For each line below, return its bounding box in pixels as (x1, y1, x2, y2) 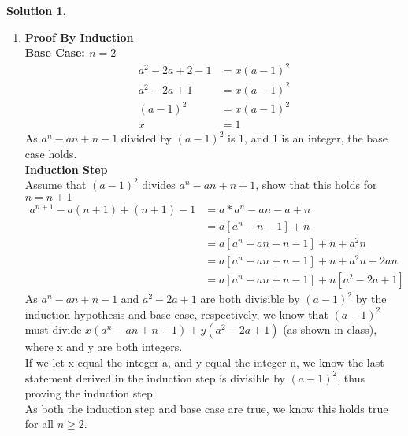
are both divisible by (200, 290, 300, 307)
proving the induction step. (24, 385, 156, 401)
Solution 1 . (6, 2, 66, 18)
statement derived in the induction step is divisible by (24, 369, 285, 386)
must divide (24, 321, 82, 338)
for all (24, 416, 54, 432)
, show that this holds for (255, 176, 377, 193)
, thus (337, 369, 365, 386)
